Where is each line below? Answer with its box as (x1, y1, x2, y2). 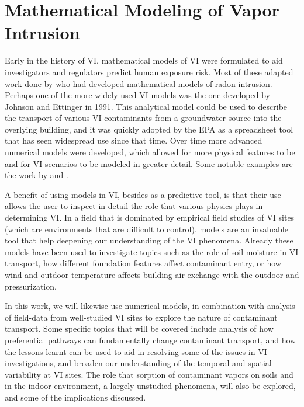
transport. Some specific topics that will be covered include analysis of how (5, 322, 274, 335)
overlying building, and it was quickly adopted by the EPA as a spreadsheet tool (5, 123, 293, 135)
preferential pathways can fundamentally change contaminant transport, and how (5, 333, 296, 346)
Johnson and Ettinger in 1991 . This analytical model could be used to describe (5, 100, 288, 112)
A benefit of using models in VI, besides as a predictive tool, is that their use (5, 188, 281, 200)
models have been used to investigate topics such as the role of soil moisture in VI (5, 245, 299, 258)
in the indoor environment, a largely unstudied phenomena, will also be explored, (5, 380, 296, 392)
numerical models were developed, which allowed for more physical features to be (5, 146, 295, 158)
